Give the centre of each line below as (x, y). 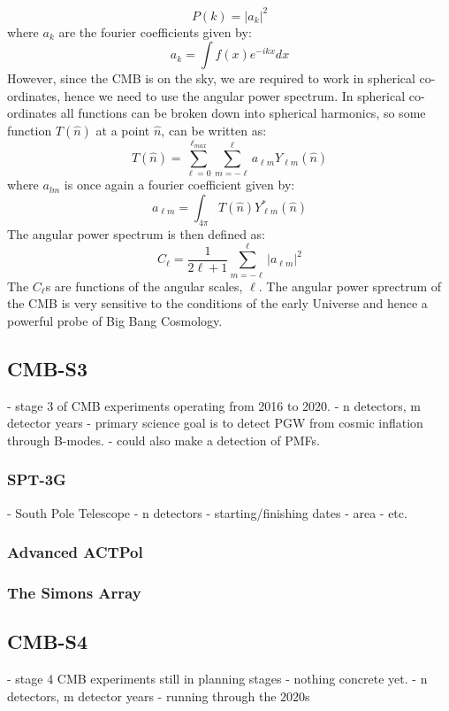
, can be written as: (214, 130)
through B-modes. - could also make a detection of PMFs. (164, 440)
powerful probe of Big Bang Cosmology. (115, 320)
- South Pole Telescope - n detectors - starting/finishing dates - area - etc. (207, 512)
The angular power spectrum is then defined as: (137, 233)
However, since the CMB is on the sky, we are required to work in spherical (211, 78)
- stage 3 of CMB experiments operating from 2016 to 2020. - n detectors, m (214, 405)
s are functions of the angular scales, (144, 286)
